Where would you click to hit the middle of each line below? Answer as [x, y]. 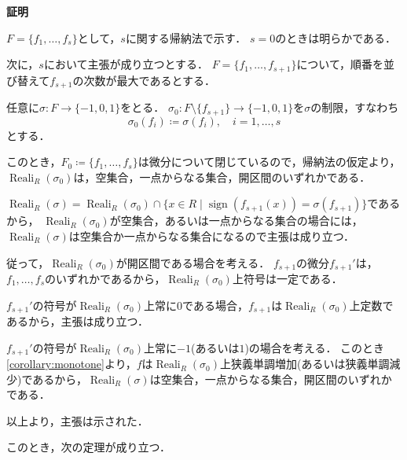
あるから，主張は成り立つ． [77, 321]
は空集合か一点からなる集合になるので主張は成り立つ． [212, 236]
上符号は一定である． [287, 278]
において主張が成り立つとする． [126, 64]
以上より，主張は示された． [77, 420]
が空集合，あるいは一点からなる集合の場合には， [236, 221]
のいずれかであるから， [105, 278]
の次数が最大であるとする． [144, 80]
